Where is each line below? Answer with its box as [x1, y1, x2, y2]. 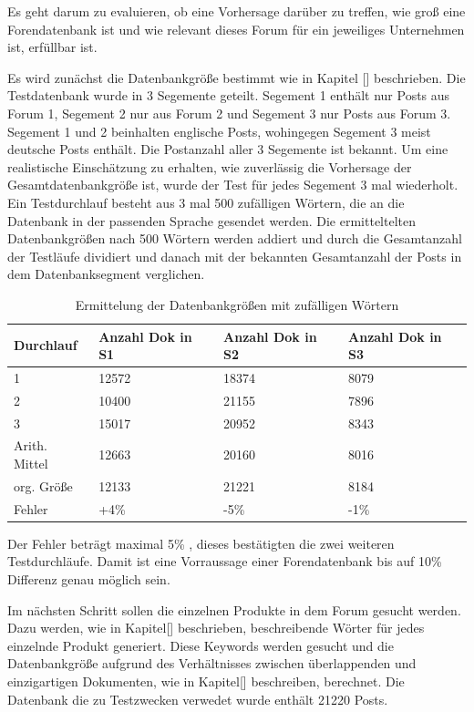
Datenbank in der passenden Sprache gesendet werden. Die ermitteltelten [7, 211, 416, 230]
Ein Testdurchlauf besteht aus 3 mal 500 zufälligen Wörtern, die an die [7, 192, 405, 212]
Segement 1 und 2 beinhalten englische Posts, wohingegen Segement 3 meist [7, 121, 431, 140]
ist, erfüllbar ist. [7, 37, 98, 57]
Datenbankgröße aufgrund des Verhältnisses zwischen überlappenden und [7, 654, 417, 673]
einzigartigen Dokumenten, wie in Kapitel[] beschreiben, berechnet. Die [7, 672, 405, 690]
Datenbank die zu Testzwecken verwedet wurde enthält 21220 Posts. [7, 689, 388, 708]
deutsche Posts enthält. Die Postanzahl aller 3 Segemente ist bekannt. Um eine [7, 139, 448, 159]
